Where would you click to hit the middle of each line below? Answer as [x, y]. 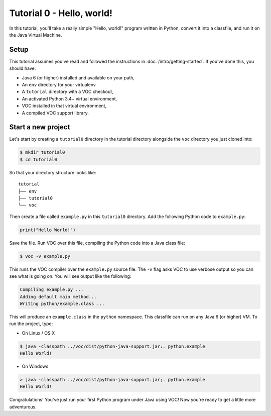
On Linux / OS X [38, 333]
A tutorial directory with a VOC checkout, [67, 92]
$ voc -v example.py [45, 256]
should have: [23, 68]
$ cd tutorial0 [38, 159]
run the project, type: [31, 324]
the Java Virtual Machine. [36, 35]
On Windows [35, 366]
